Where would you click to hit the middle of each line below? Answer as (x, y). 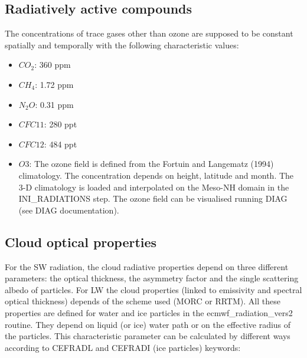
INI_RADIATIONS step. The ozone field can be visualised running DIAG (153, 198)
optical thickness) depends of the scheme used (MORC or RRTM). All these (143, 301)
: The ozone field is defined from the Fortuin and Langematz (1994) (151, 164)
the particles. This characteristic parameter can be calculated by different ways (148, 336)
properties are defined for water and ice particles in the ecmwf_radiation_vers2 (149, 312)
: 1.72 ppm (54, 84)
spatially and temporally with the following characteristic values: (122, 45)
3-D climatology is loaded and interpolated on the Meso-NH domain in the (154, 187)
